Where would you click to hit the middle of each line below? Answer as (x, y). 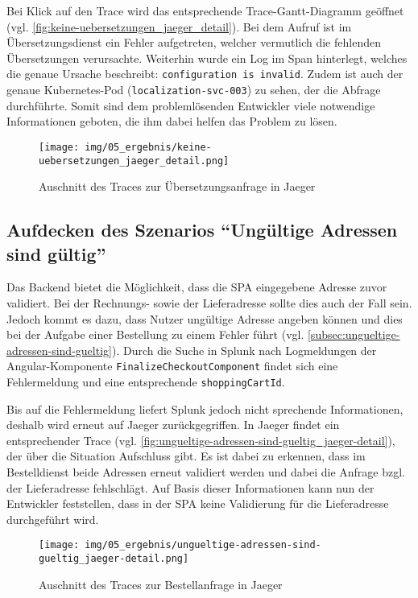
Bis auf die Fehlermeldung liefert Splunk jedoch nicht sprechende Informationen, (205, 408)
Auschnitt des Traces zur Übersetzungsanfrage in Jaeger (177, 186)
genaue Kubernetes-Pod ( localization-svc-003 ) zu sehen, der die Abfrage (194, 90)
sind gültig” (56, 253)
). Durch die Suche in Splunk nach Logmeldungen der (244, 350)
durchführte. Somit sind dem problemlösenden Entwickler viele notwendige (191, 105)
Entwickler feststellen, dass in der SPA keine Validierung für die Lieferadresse (198, 503)
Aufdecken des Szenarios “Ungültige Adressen (202, 230)
